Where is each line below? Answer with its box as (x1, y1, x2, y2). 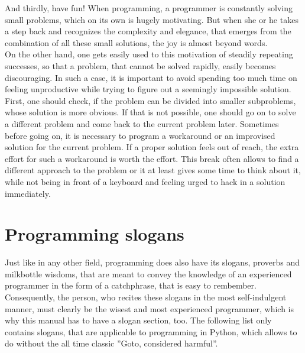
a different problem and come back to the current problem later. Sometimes (5, 117, 279, 129)
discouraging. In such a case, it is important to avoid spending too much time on (5, 71, 297, 83)
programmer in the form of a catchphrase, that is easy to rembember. (5, 279, 257, 292)
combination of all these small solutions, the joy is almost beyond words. (5, 36, 268, 48)
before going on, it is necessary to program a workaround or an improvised (5, 129, 275, 141)
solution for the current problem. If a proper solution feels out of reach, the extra (5, 141, 299, 153)
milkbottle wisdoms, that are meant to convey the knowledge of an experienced (5, 267, 292, 280)
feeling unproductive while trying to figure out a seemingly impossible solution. (5, 83, 291, 95)
